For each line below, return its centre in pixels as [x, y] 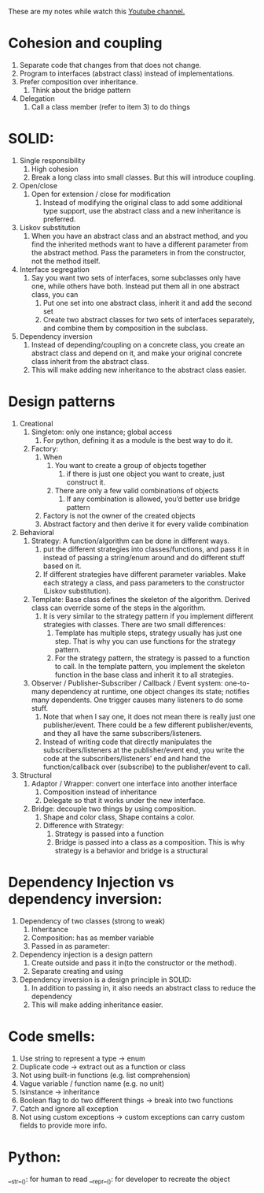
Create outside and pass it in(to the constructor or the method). [134, 963]
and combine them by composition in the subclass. [125, 328]
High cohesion [55, 169]
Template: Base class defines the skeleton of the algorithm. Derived [141, 599]
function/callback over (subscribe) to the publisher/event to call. [147, 767]
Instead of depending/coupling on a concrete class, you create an [138, 344]
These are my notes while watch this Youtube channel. [97, 11]
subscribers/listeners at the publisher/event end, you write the [144, 750]
